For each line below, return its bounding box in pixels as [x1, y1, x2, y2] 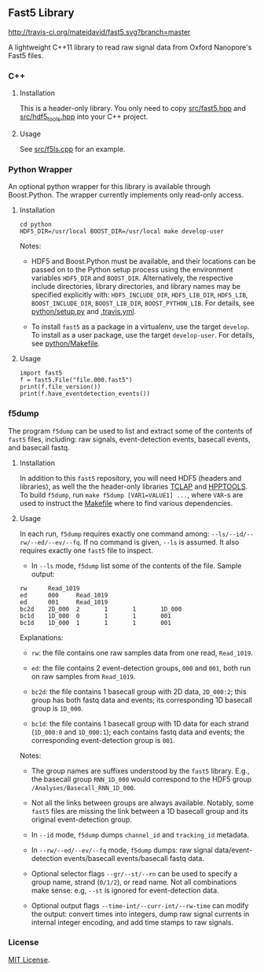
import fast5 [19, 369, 63, 377]
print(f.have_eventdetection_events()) [19, 390, 151, 398]
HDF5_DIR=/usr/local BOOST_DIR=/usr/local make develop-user [19, 227, 225, 235]
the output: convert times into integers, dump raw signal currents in [31, 909, 250, 918]
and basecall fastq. [8, 442, 70, 452]
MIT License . [8, 955, 50, 964]
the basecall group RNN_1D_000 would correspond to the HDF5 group [31, 774, 252, 784]
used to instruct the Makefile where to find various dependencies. [19, 498, 233, 508]
